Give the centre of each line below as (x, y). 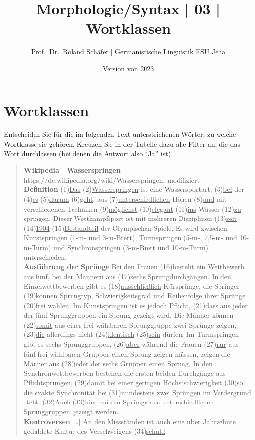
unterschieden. (45, 257)
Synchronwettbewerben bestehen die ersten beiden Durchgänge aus (125, 373)
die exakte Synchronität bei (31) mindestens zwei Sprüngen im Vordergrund (137, 392)
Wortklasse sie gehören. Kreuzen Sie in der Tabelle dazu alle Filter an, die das (122, 144)
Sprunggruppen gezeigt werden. (71, 412)
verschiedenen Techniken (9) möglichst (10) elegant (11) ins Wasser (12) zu (132, 208)
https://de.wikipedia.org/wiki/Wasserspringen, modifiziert (111, 179)
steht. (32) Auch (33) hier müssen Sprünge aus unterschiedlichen (119, 402)
